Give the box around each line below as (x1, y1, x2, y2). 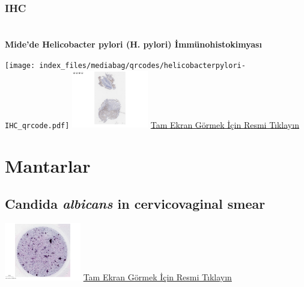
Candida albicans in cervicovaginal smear (5, 194, 266, 213)
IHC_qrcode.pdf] (5, 121, 70, 130)
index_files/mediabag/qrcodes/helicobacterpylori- (39, 61, 246, 70)
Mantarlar (5, 153, 91, 177)
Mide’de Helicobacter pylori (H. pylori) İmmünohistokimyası (5, 38, 262, 51)
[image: (5, 61, 35, 70)
